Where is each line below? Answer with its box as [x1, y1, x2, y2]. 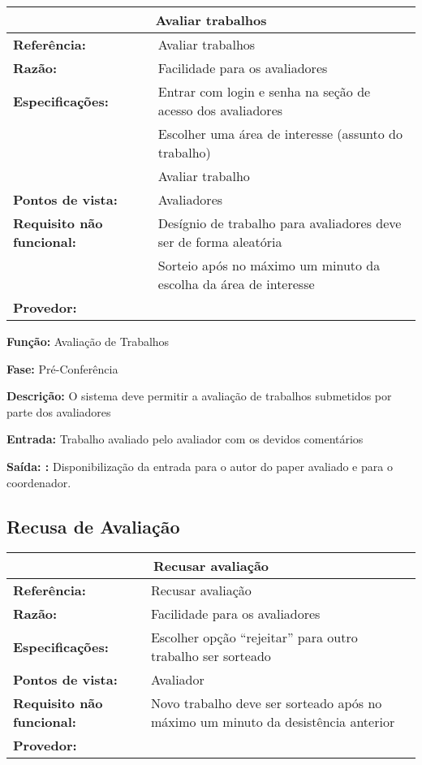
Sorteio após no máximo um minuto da [157, 256, 381, 274]
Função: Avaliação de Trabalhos [6, 333, 170, 349]
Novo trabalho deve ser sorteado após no [150, 694, 382, 713]
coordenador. [6, 473, 71, 491]
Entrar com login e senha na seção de [157, 82, 371, 101]
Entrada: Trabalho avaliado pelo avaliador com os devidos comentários [6, 430, 364, 447]
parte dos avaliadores [6, 403, 111, 420]
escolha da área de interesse [157, 274, 315, 293]
